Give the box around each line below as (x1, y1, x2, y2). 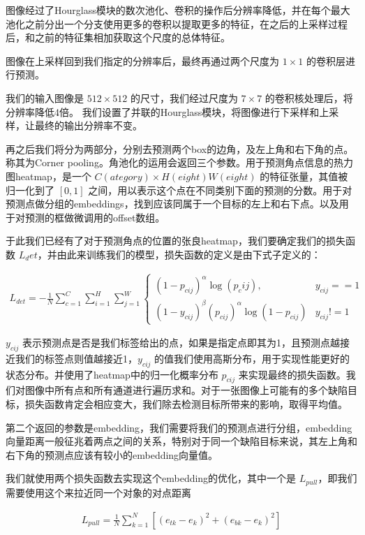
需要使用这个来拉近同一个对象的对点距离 (6, 485, 191, 499)
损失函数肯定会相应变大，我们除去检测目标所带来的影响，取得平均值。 (24, 397, 348, 411)
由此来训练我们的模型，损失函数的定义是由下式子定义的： (57, 247, 321, 261)
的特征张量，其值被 (260, 168, 348, 183)
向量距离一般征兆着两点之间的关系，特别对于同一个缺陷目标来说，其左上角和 (6, 434, 357, 448)
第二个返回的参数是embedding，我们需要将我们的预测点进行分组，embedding (6, 420, 352, 434)
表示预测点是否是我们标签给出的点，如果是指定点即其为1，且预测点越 (22, 335, 341, 350)
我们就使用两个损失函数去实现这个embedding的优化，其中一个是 (6, 471, 297, 485)
